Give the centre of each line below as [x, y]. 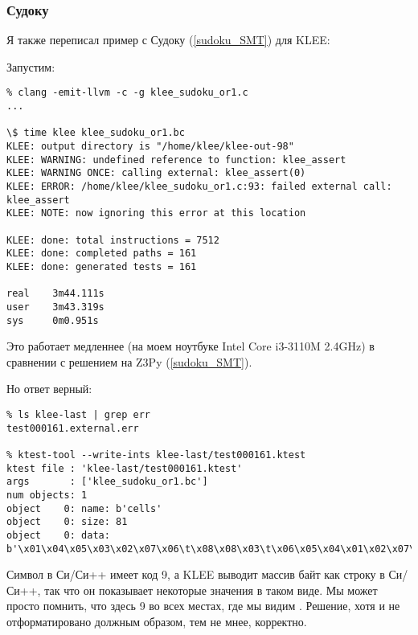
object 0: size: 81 [67, 522]
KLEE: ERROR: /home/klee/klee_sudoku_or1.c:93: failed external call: [199, 186]
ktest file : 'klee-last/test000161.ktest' [125, 468]
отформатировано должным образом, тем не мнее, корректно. [157, 621]
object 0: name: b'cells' [84, 508]
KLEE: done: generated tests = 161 [102, 266]
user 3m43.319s [55, 307]
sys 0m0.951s [53, 320]
